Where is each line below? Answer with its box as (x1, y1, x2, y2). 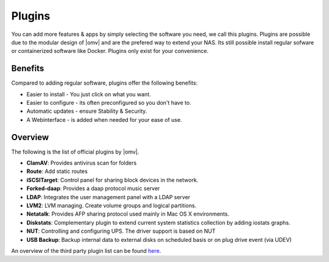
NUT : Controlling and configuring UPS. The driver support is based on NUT (26, 227, 216, 235)
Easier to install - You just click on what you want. (26, 90, 151, 97)
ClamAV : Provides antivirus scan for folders (26, 159, 137, 167)
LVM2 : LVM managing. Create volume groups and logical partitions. (26, 202, 197, 210)
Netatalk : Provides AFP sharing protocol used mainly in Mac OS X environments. (26, 210, 230, 218)
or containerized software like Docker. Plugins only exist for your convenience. (11, 48, 209, 55)
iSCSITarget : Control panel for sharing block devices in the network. (26, 176, 199, 183)
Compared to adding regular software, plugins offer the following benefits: (11, 79, 198, 87)
